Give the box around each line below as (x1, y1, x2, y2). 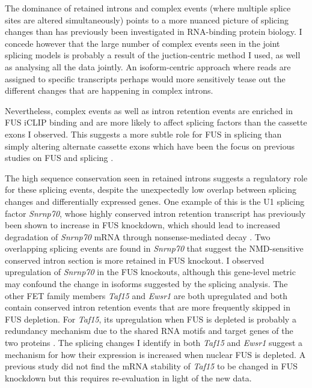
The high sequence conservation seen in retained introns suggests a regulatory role (5, 171, 308, 184)
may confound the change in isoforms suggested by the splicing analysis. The (5, 277, 288, 290)
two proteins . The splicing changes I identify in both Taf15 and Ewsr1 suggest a (5, 336, 303, 349)
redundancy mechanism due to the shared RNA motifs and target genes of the (5, 324, 293, 337)
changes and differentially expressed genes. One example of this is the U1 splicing (5, 195, 305, 207)
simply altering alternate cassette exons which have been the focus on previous (5, 139, 295, 152)
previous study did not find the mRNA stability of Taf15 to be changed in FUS (5, 360, 298, 372)
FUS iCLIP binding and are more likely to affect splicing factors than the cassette (5, 116, 307, 129)
